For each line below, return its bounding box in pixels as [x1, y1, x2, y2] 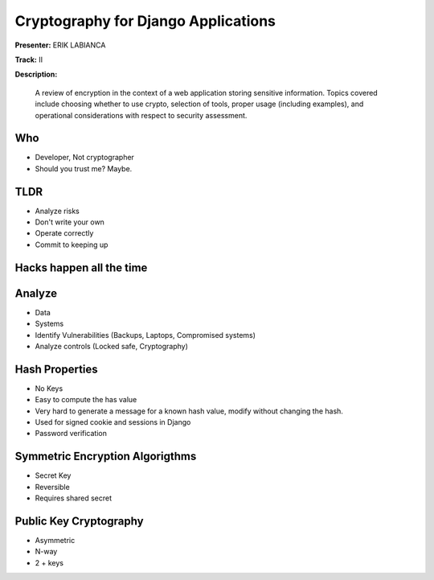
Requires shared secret [35, 493, 113, 503]
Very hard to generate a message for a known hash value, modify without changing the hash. [35, 406, 343, 416]
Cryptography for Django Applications [14, 12, 276, 30]
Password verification [35, 429, 108, 438]
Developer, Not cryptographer [35, 153, 134, 162]
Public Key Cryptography [14, 514, 144, 528]
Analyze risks [35, 206, 80, 216]
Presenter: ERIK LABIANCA [14, 40, 106, 50]
